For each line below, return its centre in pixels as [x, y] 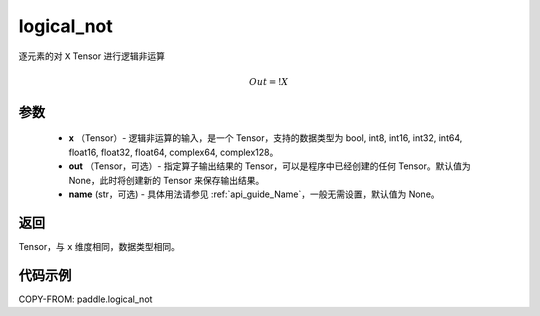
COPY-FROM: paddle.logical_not [85, 299]
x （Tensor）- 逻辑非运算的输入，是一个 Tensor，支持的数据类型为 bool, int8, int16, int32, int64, [265, 138]
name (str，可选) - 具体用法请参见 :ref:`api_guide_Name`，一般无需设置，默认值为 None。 [254, 194]
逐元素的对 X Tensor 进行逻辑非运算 [91, 56]
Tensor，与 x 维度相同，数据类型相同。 [99, 246]
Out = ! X [268, 81]
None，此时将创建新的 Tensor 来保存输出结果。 [166, 180]
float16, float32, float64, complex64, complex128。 [173, 152]
